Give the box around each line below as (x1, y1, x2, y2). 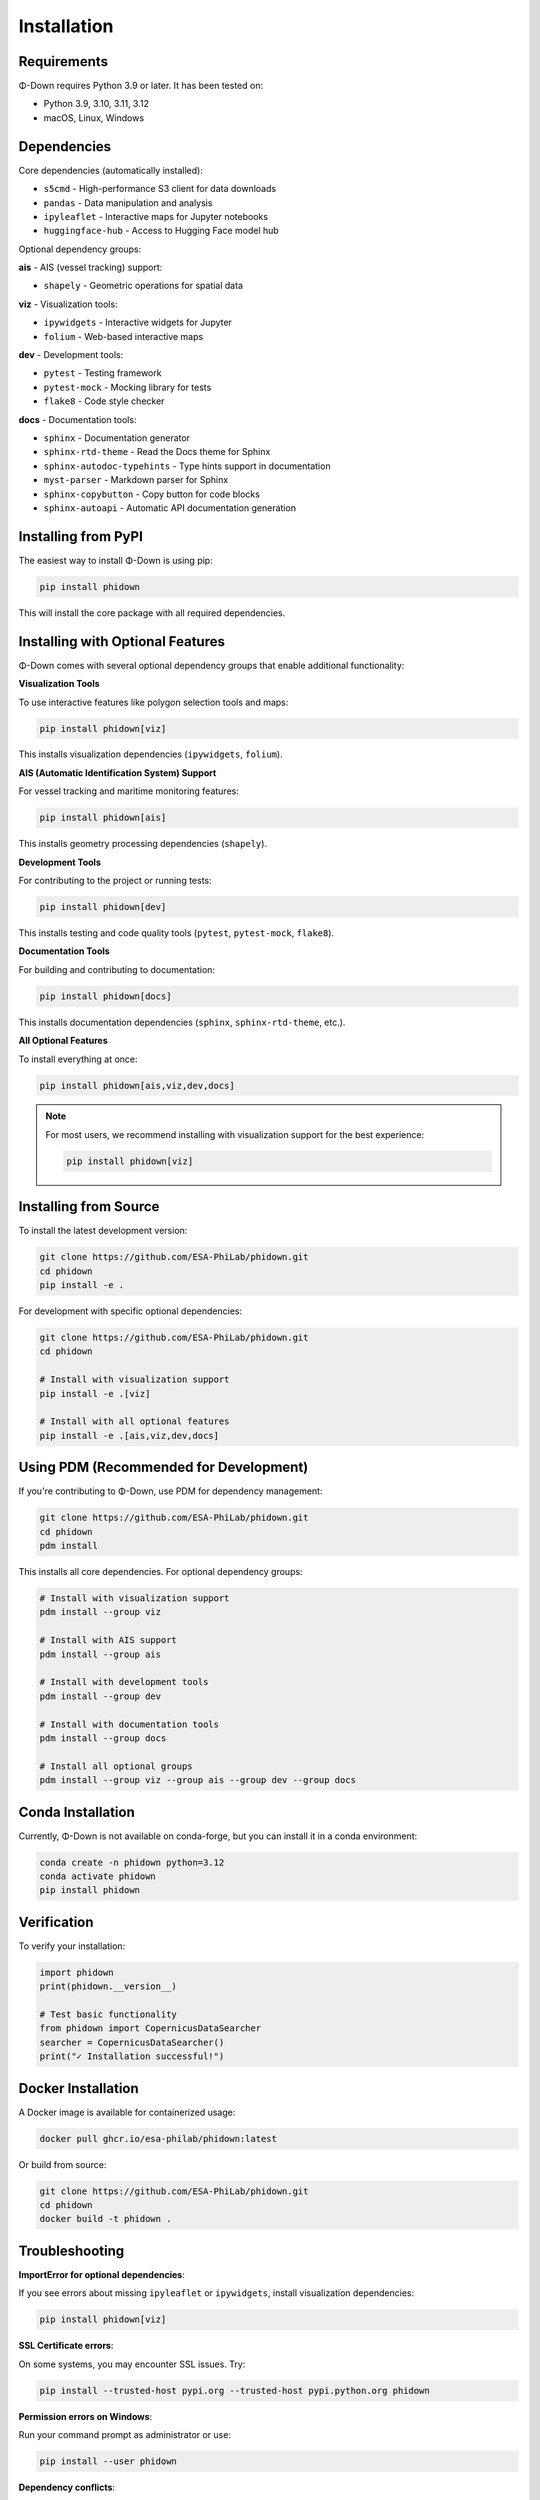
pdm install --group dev (39, 1690, 162, 1702)
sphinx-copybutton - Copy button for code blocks (43, 488, 260, 500)
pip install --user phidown (39, 2456, 177, 2467)
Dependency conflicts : (18, 2481, 115, 2494)
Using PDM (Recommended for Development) (18, 1459, 309, 1476)
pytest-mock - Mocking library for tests (43, 381, 212, 393)
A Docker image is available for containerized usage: (18, 2106, 236, 2118)
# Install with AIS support (39, 1635, 177, 1646)
